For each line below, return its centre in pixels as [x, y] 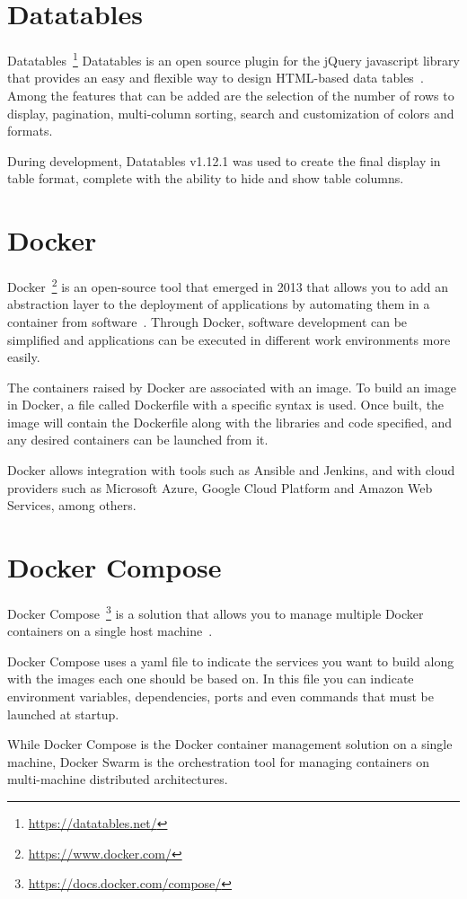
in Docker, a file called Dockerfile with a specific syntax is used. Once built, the [226, 405]
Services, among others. [72, 505]
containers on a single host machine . [110, 631]
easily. [24, 357]
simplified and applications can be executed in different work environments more [229, 339]
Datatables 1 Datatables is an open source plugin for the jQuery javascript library [233, 59]
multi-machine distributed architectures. [118, 779]
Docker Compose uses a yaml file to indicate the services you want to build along [231, 661]
